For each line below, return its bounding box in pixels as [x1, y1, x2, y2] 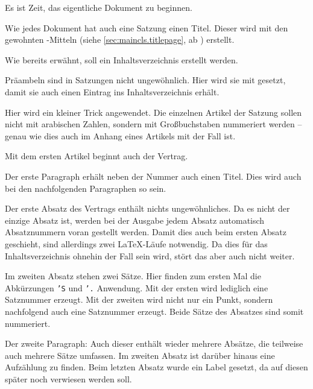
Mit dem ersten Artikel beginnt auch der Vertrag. [5, 150, 188, 162]
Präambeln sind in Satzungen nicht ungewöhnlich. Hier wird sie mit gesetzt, [5, 74, 286, 86]
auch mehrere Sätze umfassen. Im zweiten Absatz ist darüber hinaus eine [5, 349, 275, 361]
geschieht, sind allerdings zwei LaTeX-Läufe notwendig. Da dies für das [5, 237, 268, 250]
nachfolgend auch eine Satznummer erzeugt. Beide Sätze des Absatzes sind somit [5, 305, 304, 317]
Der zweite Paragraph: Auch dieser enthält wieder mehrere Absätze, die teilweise [5, 337, 303, 350]
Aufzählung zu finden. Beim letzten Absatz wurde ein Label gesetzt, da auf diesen [5, 361, 308, 373]
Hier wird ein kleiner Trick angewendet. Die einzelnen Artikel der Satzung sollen [5, 106, 302, 118]
